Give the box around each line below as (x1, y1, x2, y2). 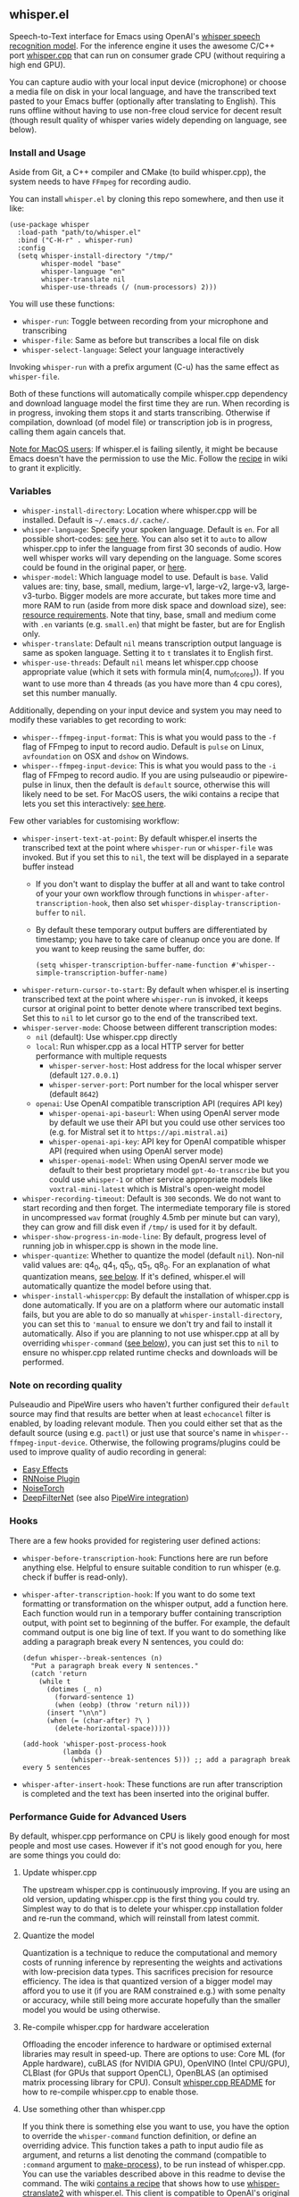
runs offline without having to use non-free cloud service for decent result (9, 105, 282, 115)
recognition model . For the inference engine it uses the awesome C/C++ (9, 40, 275, 51)
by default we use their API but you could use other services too (48, 1117, 286, 1128)
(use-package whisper (9, 221, 90, 230)
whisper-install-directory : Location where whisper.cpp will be (21, 505, 257, 516)
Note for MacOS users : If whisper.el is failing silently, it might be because (9, 444, 278, 455)
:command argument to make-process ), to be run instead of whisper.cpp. (21, 2159, 286, 2169)
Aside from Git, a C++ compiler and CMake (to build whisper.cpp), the (9, 167, 266, 178)
